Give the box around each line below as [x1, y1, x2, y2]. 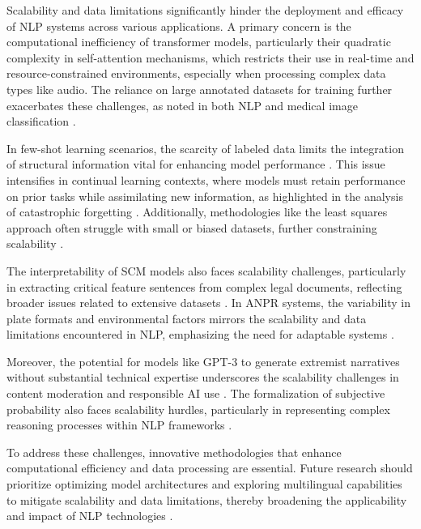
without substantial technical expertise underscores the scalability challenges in [6, 369, 399, 386]
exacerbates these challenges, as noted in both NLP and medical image [6, 96, 358, 113]
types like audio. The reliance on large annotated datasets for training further [6, 80, 393, 97]
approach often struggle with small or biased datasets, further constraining [6, 219, 377, 236]
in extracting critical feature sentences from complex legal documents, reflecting [6, 278, 402, 295]
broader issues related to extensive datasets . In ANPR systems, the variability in [6, 294, 410, 311]
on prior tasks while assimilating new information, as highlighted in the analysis [6, 187, 403, 204]
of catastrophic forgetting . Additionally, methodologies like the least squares [6, 203, 388, 220]
